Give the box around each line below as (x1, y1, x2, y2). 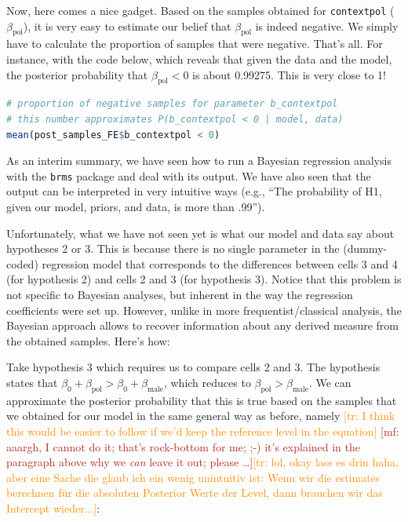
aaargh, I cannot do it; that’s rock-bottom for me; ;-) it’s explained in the (6, 438, 361, 454)
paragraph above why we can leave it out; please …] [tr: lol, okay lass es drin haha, (6, 454, 399, 470)
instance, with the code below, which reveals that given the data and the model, (6, 51, 392, 68)
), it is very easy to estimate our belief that (23, 17, 231, 34)
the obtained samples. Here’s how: (6, 332, 170, 349)
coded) (6, 255, 38, 272)
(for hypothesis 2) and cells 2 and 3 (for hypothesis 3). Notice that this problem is (6, 271, 402, 287)
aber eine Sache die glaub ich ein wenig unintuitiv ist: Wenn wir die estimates (6, 469, 381, 485)
